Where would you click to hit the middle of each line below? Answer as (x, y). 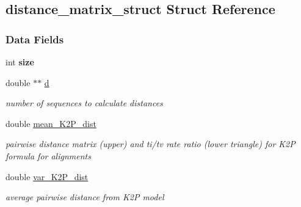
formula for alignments (48, 155)
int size (20, 62)
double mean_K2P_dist (51, 123)
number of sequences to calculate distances (84, 103)
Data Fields (35, 39)
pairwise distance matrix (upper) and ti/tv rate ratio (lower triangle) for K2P (150, 144)
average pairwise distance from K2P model (85, 197)
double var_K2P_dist (47, 176)
